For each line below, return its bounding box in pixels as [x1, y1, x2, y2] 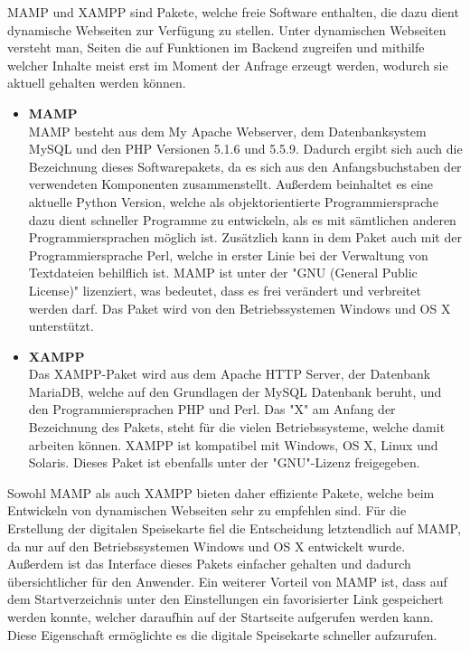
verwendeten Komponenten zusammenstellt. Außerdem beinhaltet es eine [28, 174, 433, 193]
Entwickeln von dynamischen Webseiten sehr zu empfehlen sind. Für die [7, 501, 407, 520]
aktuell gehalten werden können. [7, 73, 186, 92]
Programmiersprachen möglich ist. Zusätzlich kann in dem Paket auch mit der [28, 228, 462, 247]
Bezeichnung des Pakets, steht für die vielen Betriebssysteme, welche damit [28, 418, 446, 437]
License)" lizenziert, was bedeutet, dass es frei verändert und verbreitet [28, 280, 421, 299]
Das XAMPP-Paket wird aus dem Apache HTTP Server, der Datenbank [28, 364, 431, 383]
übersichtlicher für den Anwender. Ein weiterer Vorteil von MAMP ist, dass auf [7, 571, 447, 590]
